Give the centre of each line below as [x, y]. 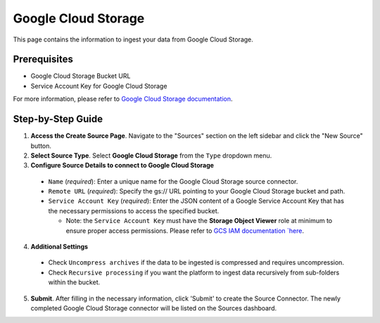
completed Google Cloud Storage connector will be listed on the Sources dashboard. [154, 308]
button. [41, 146]
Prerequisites [43, 59]
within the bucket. [74, 282]
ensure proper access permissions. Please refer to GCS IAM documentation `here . [185, 230]
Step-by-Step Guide [58, 119]
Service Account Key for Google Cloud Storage [99, 86]
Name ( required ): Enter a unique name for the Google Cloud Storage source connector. [173, 181]
